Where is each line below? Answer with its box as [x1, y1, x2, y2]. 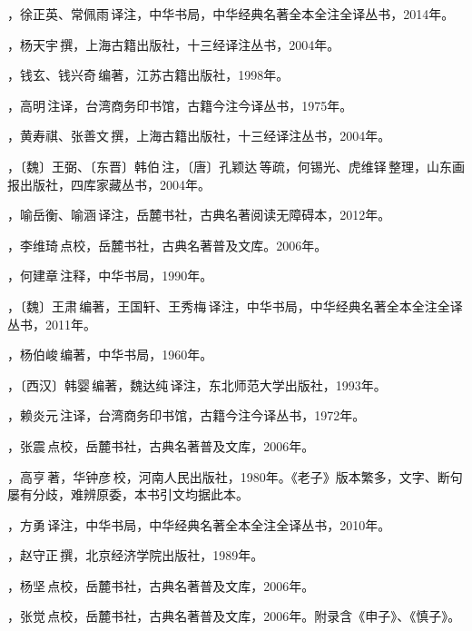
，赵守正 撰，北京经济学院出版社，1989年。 [7, 546, 264, 565]
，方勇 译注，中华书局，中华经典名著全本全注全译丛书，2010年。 [7, 515, 391, 534]
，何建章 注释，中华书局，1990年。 [7, 266, 213, 285]
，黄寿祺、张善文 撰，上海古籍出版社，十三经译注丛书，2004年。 [7, 126, 391, 145]
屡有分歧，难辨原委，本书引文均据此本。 [7, 485, 249, 504]
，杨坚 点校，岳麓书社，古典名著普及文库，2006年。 [7, 576, 315, 595]
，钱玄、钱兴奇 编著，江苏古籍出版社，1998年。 [7, 65, 290, 84]
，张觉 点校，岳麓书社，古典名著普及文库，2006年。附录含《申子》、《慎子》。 [7, 606, 461, 626]
